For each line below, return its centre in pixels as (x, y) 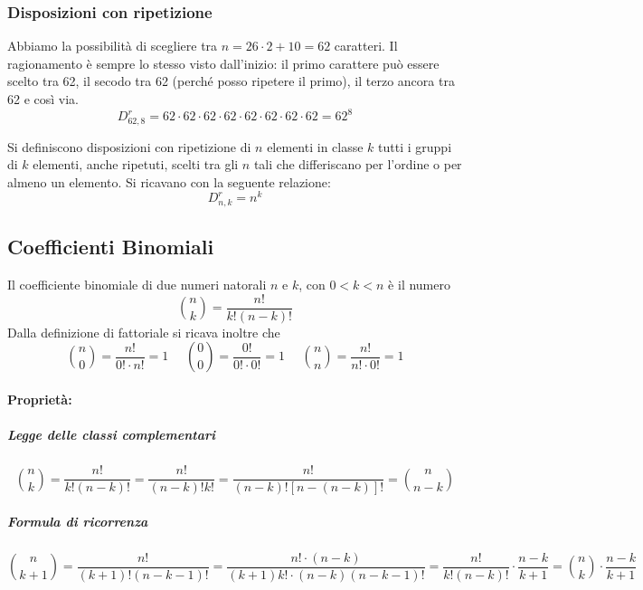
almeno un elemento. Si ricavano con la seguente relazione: (169, 181)
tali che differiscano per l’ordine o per (358, 164)
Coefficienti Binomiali (111, 247)
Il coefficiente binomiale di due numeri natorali (137, 285)
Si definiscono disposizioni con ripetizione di (129, 146)
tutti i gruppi (415, 146)
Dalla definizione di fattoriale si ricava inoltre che (144, 332)
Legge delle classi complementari (111, 435)
